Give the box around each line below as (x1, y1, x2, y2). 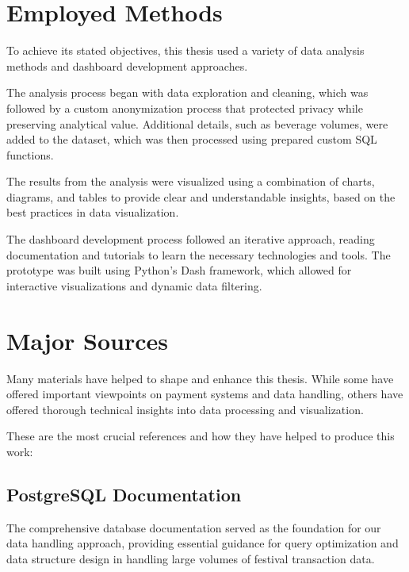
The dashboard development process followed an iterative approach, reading (6, 231, 375, 248)
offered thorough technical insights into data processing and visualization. (6, 401, 364, 417)
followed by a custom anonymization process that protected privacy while (6, 99, 363, 116)
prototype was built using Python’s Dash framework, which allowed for (6, 262, 352, 278)
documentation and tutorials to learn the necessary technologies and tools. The (6, 246, 391, 263)
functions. (6, 146, 54, 163)
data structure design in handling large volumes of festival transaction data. (6, 550, 375, 566)
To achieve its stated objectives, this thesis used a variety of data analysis (6, 42, 365, 59)
